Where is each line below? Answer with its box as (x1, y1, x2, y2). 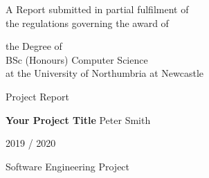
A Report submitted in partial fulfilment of (6, 2, 189, 16)
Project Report (6, 89, 69, 103)
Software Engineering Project (6, 159, 130, 173)
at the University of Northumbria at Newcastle (6, 66, 204, 80)
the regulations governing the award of (6, 15, 169, 30)
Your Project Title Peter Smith (6, 112, 151, 127)
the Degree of (6, 39, 62, 53)
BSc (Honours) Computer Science (6, 52, 148, 66)
